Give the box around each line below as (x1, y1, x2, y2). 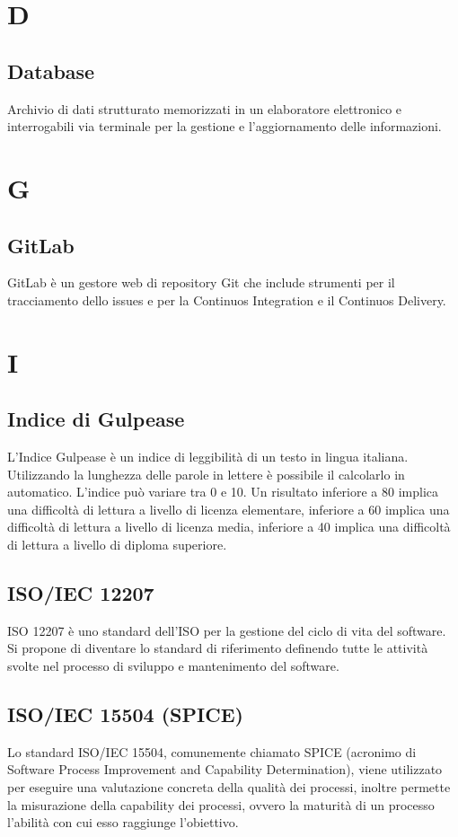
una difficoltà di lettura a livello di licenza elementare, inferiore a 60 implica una (7, 499, 450, 518)
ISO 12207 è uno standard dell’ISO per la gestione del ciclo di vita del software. (7, 621, 446, 639)
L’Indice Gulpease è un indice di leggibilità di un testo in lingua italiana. (7, 447, 409, 466)
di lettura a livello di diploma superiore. (7, 535, 227, 554)
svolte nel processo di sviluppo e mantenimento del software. (7, 656, 339, 675)
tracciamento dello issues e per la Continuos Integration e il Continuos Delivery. (7, 290, 446, 309)
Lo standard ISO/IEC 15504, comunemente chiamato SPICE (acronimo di (7, 742, 417, 761)
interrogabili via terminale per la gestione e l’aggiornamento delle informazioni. (7, 117, 442, 136)
